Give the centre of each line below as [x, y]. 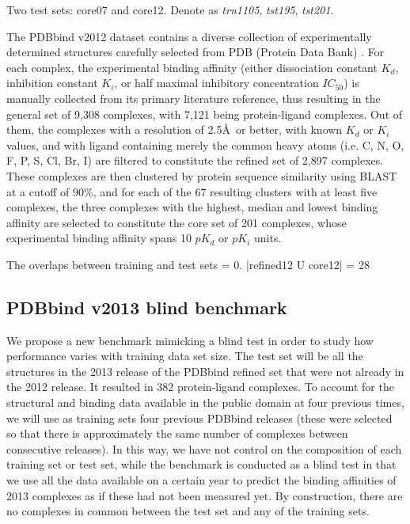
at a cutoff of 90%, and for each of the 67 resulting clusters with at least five [192, 191]
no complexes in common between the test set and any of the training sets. [188, 511]
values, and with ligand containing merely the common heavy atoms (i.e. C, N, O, [205, 144]
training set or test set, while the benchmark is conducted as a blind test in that [201, 464]
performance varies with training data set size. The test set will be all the [185, 356]
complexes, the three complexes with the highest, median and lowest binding [192, 207]
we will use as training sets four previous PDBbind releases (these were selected [199, 418]
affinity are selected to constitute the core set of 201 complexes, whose [177, 222]
